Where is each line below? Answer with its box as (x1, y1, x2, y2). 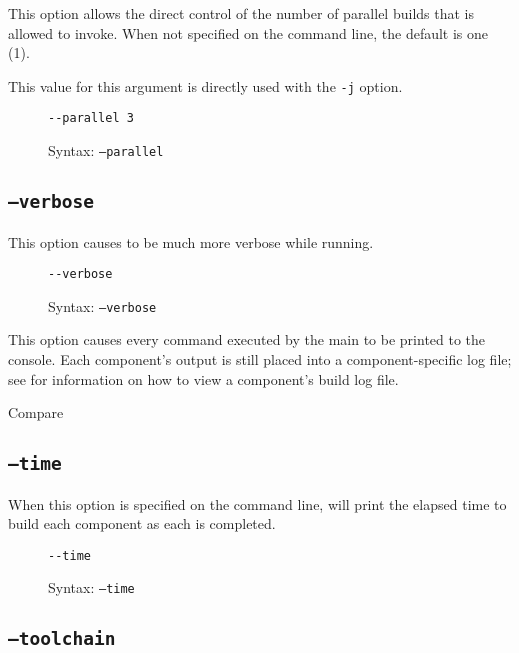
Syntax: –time (48, 577, 135, 598)
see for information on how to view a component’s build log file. (8, 368, 399, 389)
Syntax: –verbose (48, 295, 157, 316)
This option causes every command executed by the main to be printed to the (8, 329, 486, 350)
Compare (8, 402, 64, 423)
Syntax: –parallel (48, 140, 164, 161)
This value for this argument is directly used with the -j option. (8, 75, 403, 96)
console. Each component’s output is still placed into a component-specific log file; (8, 349, 512, 370)
